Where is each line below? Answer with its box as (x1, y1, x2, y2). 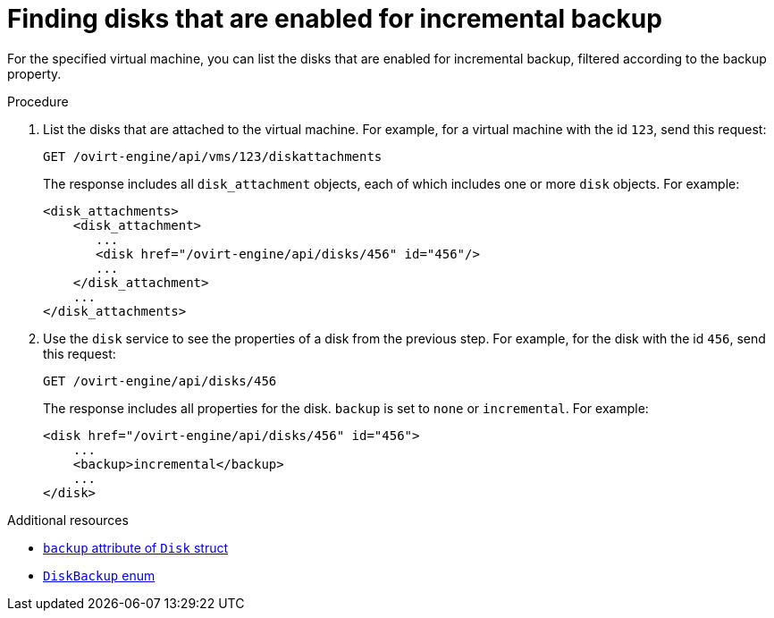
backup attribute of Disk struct (43, 539, 229, 555)
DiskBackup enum (43, 567, 156, 583)
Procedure (7, 93, 69, 109)
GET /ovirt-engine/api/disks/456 (43, 373, 277, 388)
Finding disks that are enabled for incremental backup (7, 4, 662, 34)
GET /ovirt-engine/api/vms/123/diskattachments (43, 148, 383, 164)
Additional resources (7, 512, 129, 528)
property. (7, 65, 62, 81)
